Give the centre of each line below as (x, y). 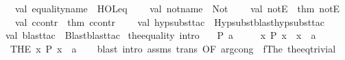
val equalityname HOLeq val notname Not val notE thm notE (177, 8)
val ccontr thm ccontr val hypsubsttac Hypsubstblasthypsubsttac (169, 21)
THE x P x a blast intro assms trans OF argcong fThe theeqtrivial (173, 48)
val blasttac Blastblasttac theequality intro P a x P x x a (160, 35)
